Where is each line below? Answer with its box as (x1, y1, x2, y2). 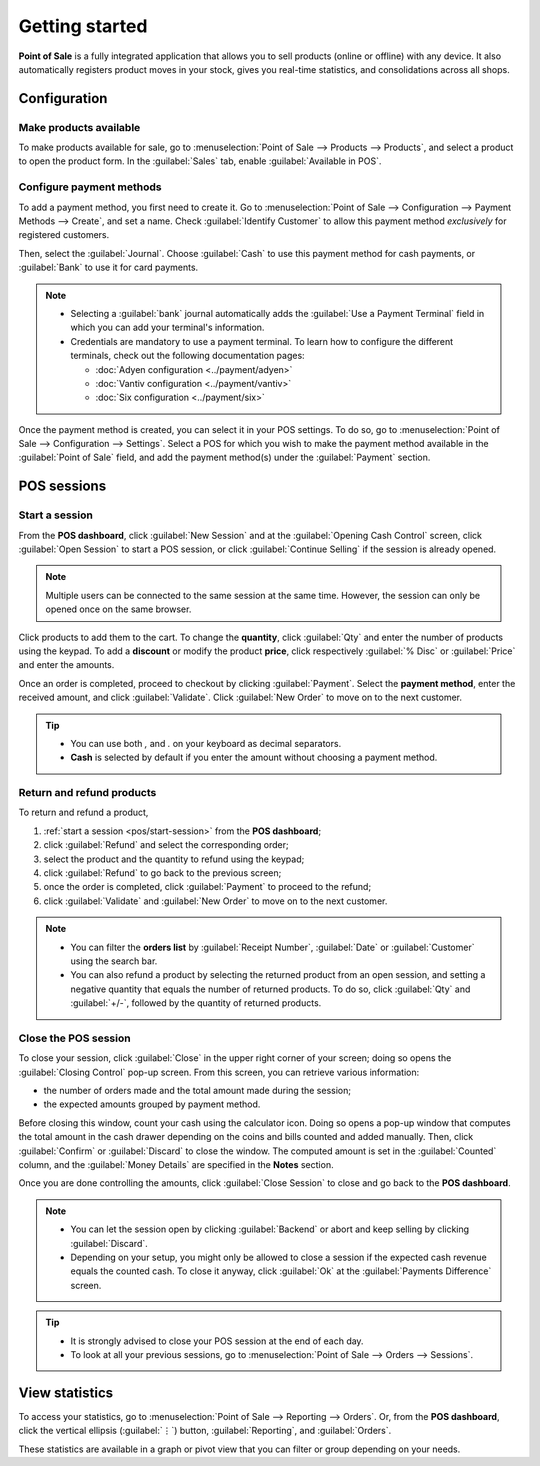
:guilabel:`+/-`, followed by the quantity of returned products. (70, 997, 322, 1009)
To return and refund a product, (18, 806, 149, 819)
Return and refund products (18, 786, 157, 800)
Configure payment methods (18, 180, 162, 194)
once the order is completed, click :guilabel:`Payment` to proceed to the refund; (43, 881, 372, 893)
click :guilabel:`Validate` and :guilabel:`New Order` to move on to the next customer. (43, 895, 388, 907)
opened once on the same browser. (45, 603, 192, 615)
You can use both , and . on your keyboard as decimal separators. (70, 737, 342, 749)
